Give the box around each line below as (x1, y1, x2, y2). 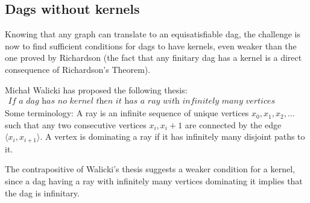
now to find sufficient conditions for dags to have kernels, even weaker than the (5, 39, 297, 52)
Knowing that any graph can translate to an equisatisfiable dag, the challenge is (5, 28, 301, 40)
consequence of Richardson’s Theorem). (5, 63, 151, 75)
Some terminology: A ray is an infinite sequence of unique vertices (5, 107, 249, 119)
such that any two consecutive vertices (5, 118, 147, 131)
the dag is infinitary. (5, 186, 80, 199)
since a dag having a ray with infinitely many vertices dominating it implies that (5, 175, 303, 187)
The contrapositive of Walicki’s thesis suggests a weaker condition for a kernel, (5, 163, 295, 175)
